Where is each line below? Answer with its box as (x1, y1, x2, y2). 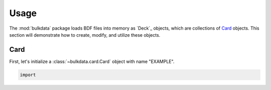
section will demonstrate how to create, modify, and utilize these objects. (9, 32, 161, 38)
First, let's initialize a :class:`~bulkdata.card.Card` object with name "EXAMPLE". (9, 58, 175, 64)
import (20, 72, 36, 77)
